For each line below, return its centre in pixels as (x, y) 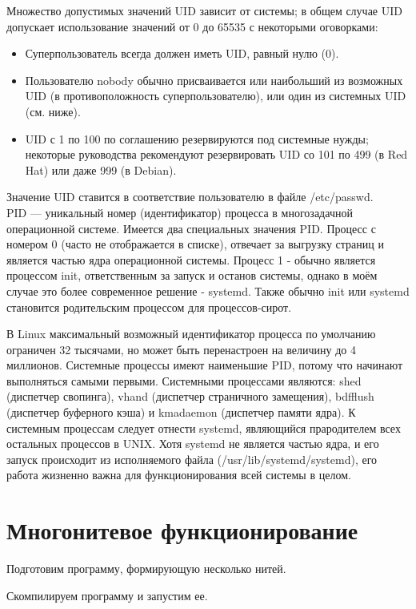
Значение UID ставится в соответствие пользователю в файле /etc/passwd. (190, 197)
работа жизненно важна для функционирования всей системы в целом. (179, 475)
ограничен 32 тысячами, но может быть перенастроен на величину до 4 (181, 349)
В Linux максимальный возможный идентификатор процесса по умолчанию (191, 334)
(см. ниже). (53, 111)
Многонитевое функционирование (182, 530)
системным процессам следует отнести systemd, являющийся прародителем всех (204, 428)
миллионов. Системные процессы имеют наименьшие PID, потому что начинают (205, 365)
